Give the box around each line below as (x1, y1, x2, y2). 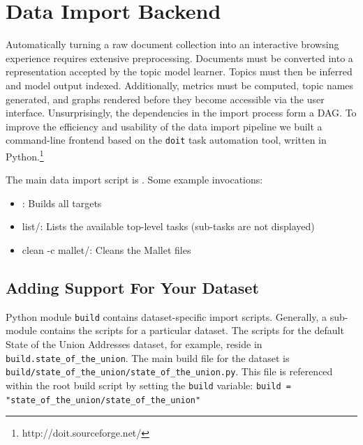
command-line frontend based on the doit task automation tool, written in (6, 133, 327, 147)
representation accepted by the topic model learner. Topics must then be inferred (6, 64, 353, 79)
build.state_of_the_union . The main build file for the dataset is (6, 350, 290, 365)
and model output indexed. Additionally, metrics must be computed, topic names (6, 77, 354, 92)
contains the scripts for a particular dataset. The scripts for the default (40, 323, 344, 338)
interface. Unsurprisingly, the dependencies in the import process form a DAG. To (6, 105, 357, 120)
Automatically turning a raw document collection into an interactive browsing (6, 37, 339, 52)
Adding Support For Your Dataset (6, 276, 259, 298)
